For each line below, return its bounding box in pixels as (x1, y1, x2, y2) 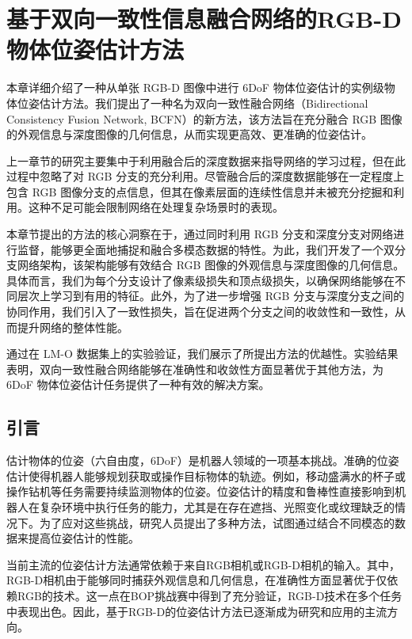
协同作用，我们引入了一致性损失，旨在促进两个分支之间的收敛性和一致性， (6, 303, 395, 320)
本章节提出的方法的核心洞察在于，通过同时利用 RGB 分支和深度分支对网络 (6, 226, 394, 242)
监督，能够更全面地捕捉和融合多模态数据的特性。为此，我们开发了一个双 (17, 241, 395, 257)
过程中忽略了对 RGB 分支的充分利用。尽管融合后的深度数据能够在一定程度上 (6, 168, 405, 184)
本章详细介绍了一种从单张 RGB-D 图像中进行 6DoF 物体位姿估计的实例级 (6, 79, 384, 96)
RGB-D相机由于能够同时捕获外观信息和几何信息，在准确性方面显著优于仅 (6, 572, 387, 588)
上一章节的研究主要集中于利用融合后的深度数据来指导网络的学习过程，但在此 (6, 152, 406, 169)
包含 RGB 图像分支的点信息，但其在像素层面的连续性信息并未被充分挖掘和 (6, 183, 394, 200)
